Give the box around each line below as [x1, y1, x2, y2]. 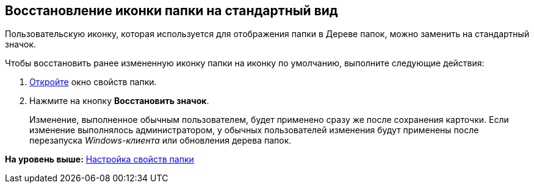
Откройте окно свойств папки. [29, 77, 157, 88]
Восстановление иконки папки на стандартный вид [5, 3, 338, 18]
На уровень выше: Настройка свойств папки [5, 154, 194, 165]
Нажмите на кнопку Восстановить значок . [29, 96, 209, 106]
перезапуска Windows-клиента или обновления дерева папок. [29, 135, 292, 146]
